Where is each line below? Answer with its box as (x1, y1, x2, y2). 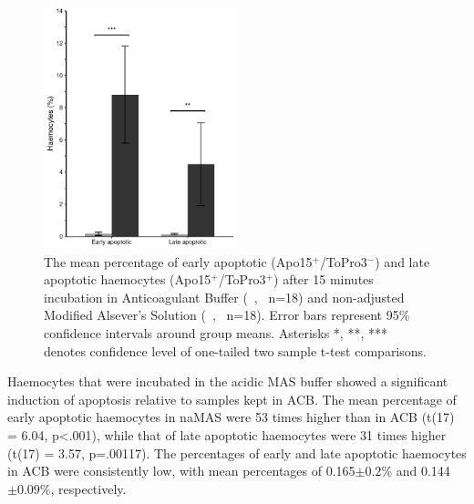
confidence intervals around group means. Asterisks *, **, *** (44, 323, 387, 342)
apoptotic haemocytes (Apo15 (44, 270, 211, 289)
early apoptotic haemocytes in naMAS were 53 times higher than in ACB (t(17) (7, 407, 455, 427)
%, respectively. (39, 478, 127, 498)
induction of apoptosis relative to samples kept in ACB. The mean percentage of (7, 389, 457, 408)
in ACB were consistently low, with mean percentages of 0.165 (7, 461, 355, 480)
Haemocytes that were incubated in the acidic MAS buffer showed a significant (7, 372, 448, 391)
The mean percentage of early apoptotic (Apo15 (44, 252, 313, 271)
